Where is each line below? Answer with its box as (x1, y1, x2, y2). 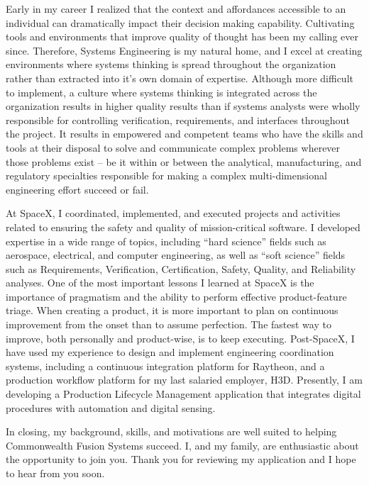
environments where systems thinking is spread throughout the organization (6, 57, 336, 72)
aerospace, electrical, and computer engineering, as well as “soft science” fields (6, 247, 346, 262)
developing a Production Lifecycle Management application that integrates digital (6, 386, 361, 401)
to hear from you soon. (6, 466, 105, 480)
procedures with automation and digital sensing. (6, 400, 216, 415)
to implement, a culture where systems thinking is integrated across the (6, 84, 317, 99)
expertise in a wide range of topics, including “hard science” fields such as (6, 233, 326, 248)
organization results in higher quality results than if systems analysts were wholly (6, 99, 360, 113)
